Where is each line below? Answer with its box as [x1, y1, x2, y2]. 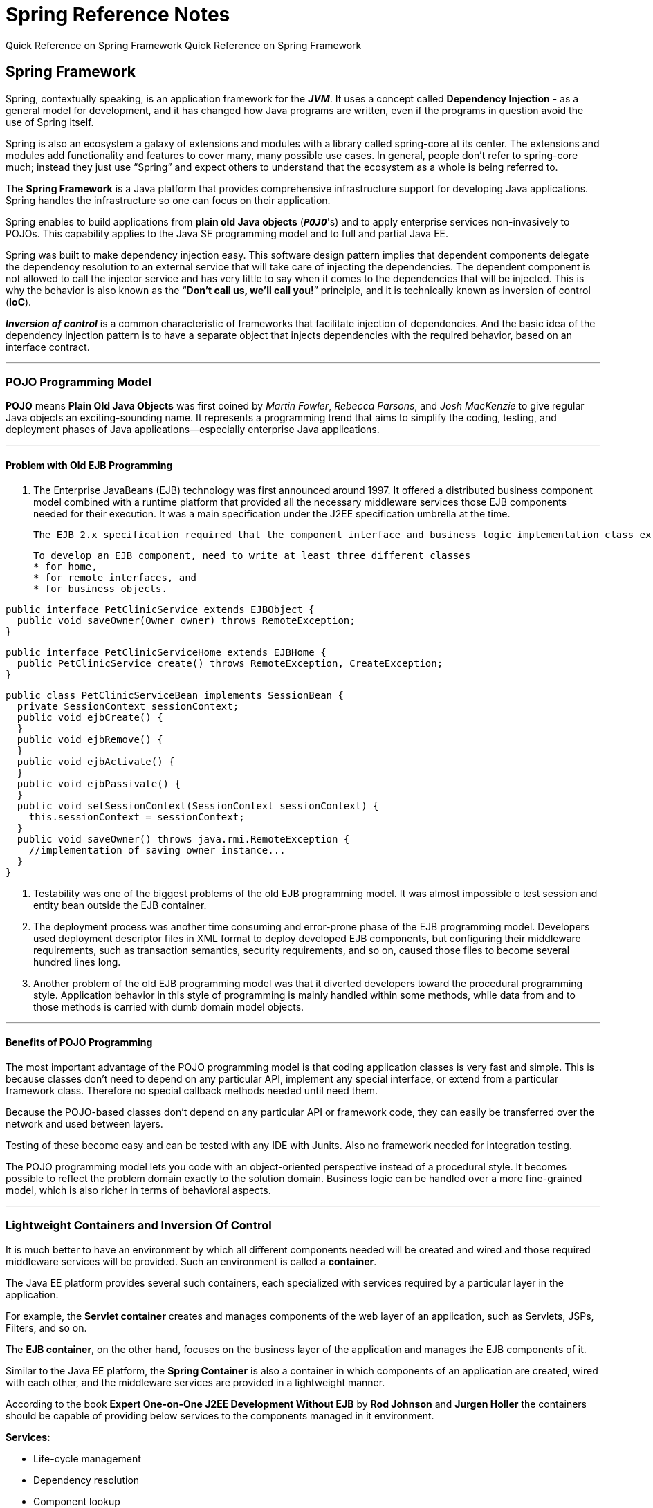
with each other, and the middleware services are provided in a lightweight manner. [6, 1376, 385, 1388]
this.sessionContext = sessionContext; [28, 811, 245, 822]
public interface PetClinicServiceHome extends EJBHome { [6, 646, 326, 658]
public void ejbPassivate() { [17, 778, 181, 789]
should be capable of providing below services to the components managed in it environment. [6, 1409, 434, 1422]
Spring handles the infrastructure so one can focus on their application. [6, 194, 331, 206]
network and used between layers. [6, 1117, 163, 1130]
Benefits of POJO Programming [6, 1036, 153, 1049]
